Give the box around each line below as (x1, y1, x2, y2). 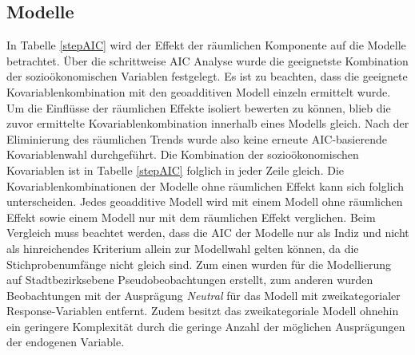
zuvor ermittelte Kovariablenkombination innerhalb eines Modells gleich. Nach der (6, 115, 409, 132)
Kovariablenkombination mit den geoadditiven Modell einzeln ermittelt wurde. (6, 83, 391, 100)
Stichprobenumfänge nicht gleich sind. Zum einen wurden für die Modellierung (6, 255, 391, 272)
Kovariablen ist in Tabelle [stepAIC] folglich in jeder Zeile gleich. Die (6, 161, 344, 178)
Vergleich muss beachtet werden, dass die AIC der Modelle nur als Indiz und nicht (6, 224, 409, 241)
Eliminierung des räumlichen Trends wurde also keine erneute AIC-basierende (6, 130, 387, 147)
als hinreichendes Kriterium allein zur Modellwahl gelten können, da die (6, 239, 359, 256)
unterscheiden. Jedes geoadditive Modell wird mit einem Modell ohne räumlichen (6, 193, 403, 210)
